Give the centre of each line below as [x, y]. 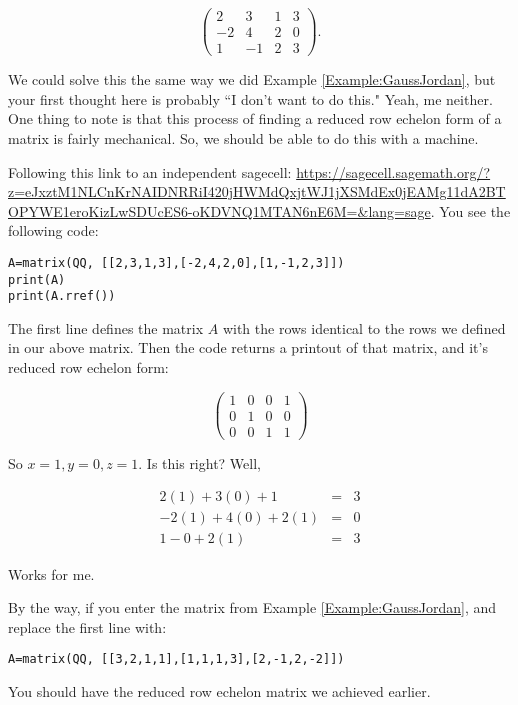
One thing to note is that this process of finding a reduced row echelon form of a [255, 118]
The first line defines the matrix [106, 327]
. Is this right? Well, [199, 462]
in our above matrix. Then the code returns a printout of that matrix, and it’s [248, 347]
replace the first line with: [87, 626]
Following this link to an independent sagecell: [150, 171]
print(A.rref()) [62, 296]
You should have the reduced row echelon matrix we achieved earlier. [219, 690]
